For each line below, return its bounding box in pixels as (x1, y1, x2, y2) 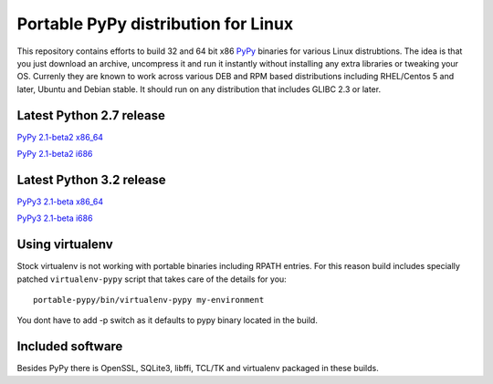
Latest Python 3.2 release (16, 171, 166, 187)
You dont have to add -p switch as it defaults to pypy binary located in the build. (16, 315, 319, 326)
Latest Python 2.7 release (16, 108, 166, 123)
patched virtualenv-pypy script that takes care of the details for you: (16, 274, 287, 285)
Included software (16, 338, 123, 355)
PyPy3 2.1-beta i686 (16, 213, 93, 223)
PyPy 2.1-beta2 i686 (16, 149, 93, 160)
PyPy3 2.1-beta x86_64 (16, 196, 104, 207)
